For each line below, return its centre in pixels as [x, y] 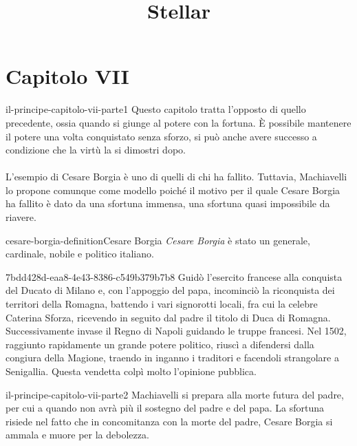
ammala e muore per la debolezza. [77, 435]
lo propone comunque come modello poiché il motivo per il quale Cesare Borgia [173, 190]
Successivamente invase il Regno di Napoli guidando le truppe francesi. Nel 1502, [176, 331]
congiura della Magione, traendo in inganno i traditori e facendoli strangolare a [172, 358]
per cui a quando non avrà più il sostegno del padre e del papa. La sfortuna [165, 408]
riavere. [21, 217]
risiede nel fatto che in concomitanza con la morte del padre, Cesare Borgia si [169, 421]
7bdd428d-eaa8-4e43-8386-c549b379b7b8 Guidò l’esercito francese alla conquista [174, 276]
